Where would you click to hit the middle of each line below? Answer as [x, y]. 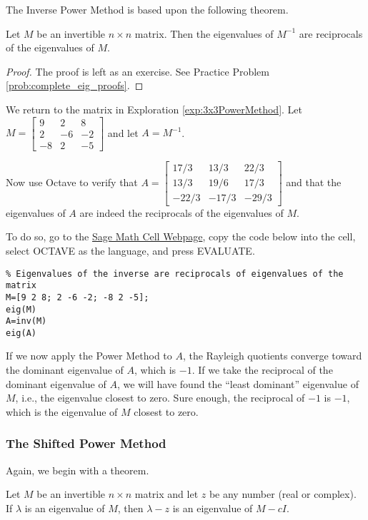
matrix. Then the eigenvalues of [204, 33]
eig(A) [21, 333]
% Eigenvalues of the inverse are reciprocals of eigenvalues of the [175, 274]
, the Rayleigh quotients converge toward [272, 356]
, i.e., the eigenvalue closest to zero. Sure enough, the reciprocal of [160, 398]
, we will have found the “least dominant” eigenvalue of [238, 383]
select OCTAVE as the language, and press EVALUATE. [130, 250]
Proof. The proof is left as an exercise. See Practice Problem [138, 71]
